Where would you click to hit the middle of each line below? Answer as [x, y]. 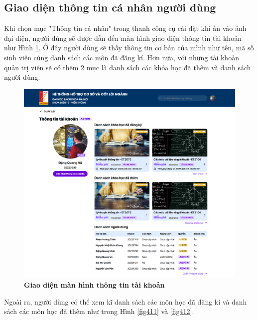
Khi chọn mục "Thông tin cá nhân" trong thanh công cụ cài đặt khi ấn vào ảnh [125, 28]
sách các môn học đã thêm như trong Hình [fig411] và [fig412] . [99, 311]
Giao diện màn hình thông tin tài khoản [94, 285]
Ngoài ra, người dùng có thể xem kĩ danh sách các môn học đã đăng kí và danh [126, 301]
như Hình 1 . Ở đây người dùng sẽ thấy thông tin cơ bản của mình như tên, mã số [129, 48]
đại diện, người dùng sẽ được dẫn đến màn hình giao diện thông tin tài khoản [123, 38]
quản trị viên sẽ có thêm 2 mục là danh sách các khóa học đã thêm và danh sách [128, 67]
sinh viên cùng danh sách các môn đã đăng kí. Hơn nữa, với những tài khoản [122, 57]
